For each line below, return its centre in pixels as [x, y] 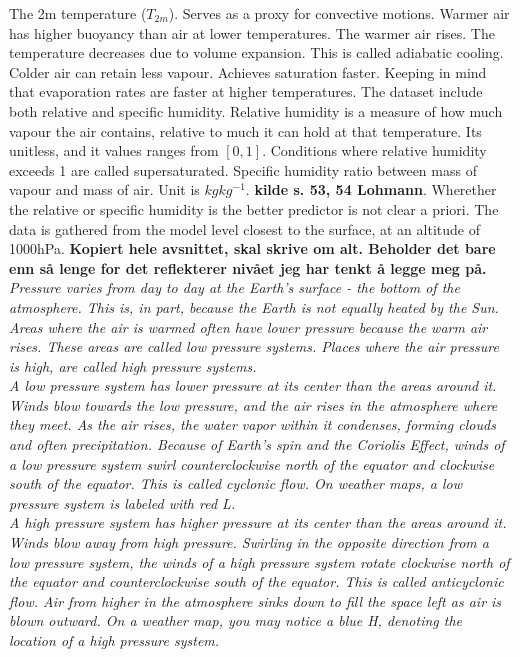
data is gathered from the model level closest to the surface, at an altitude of [244, 228]
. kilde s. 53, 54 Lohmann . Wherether [371, 189]
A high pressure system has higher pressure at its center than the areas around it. [258, 522]
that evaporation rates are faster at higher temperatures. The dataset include [246, 91]
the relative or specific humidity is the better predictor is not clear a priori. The [254, 208]
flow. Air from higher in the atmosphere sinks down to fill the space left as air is [255, 600]
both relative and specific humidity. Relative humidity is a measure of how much [256, 110]
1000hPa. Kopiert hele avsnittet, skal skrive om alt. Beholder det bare [252, 248]
